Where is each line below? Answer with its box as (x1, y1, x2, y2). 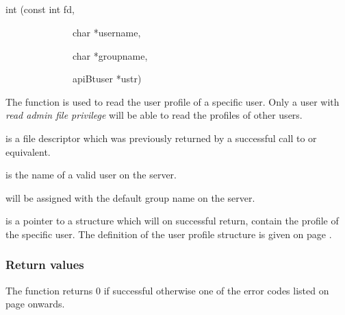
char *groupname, (72, 48, 148, 62)
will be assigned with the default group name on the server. (5, 190, 255, 205)
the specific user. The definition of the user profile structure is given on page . (5, 226, 332, 241)
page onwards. (5, 296, 65, 311)
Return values (5, 256, 84, 273)
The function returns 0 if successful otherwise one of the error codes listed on (5, 283, 329, 297)
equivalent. (5, 144, 51, 159)
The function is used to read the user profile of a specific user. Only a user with (5, 94, 340, 108)
